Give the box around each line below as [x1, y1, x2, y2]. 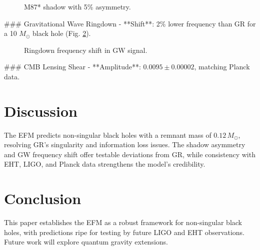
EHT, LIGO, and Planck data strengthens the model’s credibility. [4, 159, 205, 169]
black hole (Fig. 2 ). [32, 28, 91, 38]
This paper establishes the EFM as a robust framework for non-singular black [4, 217, 242, 228]
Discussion [4, 100, 77, 121]
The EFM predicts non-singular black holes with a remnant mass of [4, 129, 211, 140]
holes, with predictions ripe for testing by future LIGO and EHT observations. [4, 227, 244, 237]
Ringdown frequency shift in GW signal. [24, 44, 147, 55]
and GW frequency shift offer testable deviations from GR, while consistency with [4, 149, 255, 159]
